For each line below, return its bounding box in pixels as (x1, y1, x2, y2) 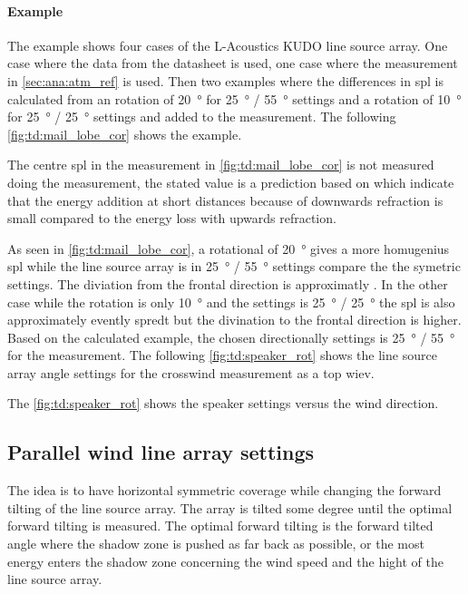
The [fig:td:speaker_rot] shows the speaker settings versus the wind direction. (7, 394, 439, 413)
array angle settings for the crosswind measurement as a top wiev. (7, 363, 375, 382)
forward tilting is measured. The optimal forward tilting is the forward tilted (7, 516, 434, 535)
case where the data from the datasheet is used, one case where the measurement (7, 54, 458, 73)
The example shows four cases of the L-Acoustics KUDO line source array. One (7, 35, 448, 54)
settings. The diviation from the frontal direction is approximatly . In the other (7, 274, 448, 293)
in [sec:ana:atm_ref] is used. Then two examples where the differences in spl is (7, 71, 444, 90)
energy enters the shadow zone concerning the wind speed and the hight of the (7, 551, 444, 570)
